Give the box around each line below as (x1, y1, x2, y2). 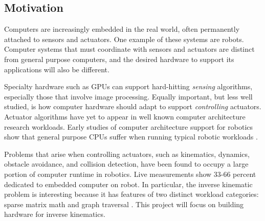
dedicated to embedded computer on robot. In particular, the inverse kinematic (4, 178, 253, 189)
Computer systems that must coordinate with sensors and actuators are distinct (4, 44, 255, 54)
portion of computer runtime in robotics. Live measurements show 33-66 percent (4, 168, 256, 179)
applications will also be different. (4, 64, 109, 74)
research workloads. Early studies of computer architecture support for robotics (4, 121, 253, 132)
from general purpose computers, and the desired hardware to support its (4, 53, 234, 64)
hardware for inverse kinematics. (4, 209, 105, 219)
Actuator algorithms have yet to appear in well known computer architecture (4, 111, 246, 122)
